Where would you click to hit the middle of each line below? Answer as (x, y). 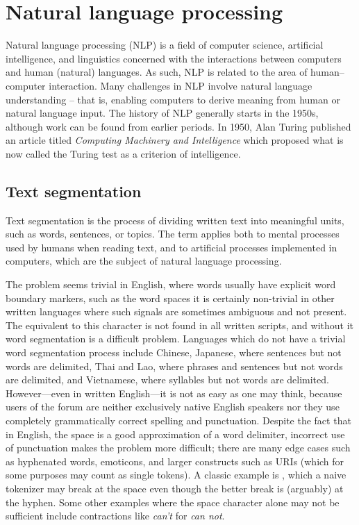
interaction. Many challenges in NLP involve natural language (181, 85)
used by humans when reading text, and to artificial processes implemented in (172, 247)
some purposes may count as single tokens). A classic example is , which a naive (176, 475)
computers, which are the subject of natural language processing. (144, 261)
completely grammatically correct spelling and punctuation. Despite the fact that (178, 420)
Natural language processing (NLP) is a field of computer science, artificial (165, 45)
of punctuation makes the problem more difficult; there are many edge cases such (178, 448)
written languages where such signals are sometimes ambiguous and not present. (176, 311)
